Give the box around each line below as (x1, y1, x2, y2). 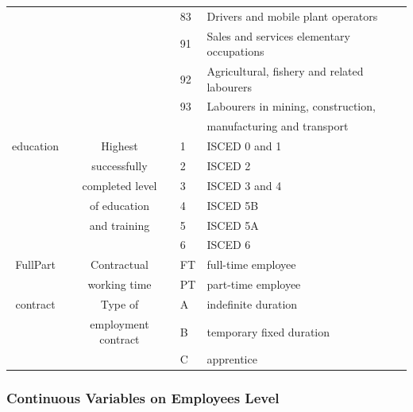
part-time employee (206, 276, 301, 293)
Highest (101, 138, 138, 154)
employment (90, 315, 149, 332)
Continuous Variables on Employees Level (6, 388, 280, 408)
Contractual (91, 256, 149, 273)
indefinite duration (206, 295, 298, 312)
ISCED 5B (206, 196, 259, 213)
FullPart (15, 256, 56, 273)
